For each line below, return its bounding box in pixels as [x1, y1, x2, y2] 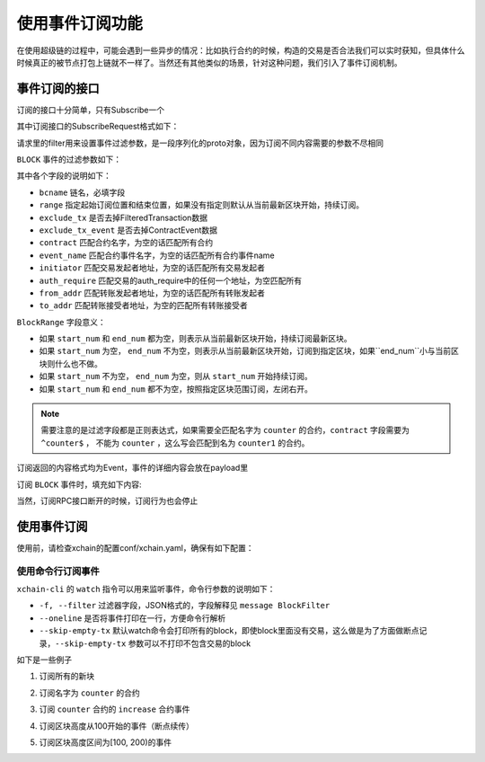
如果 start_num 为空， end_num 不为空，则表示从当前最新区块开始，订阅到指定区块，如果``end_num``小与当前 [39, 346, 452, 357]
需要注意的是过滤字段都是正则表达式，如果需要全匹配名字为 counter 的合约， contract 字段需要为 [40, 425, 410, 436]
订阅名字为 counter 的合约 [39, 687, 140, 698]
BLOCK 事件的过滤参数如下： [16, 154, 122, 165]
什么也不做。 [54, 358, 102, 368]
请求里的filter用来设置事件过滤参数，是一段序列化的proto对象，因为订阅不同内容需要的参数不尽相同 [16, 137, 384, 148]
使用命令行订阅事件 [16, 564, 101, 577]
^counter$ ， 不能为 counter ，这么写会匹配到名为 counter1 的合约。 [40, 437, 310, 448]
